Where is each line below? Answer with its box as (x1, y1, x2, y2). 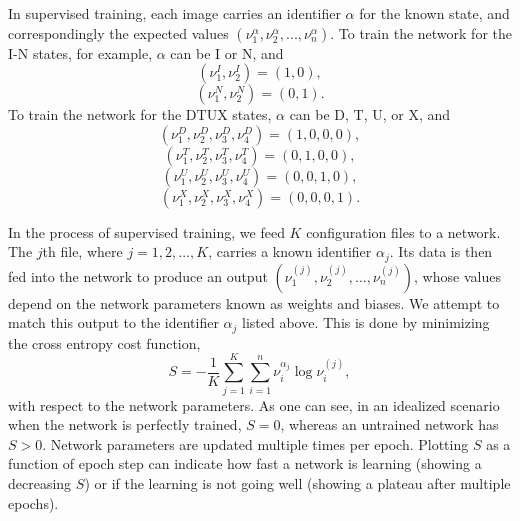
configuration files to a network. (306, 221, 501, 242)
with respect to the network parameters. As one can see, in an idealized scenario (8, 394, 500, 415)
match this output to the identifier (8, 312, 219, 333)
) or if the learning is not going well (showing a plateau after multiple (84, 472, 511, 493)
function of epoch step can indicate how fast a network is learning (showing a (8, 453, 482, 474)
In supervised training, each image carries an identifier (8, 3, 341, 23)
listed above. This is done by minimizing (242, 312, 490, 333)
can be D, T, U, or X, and (289, 104, 451, 125)
